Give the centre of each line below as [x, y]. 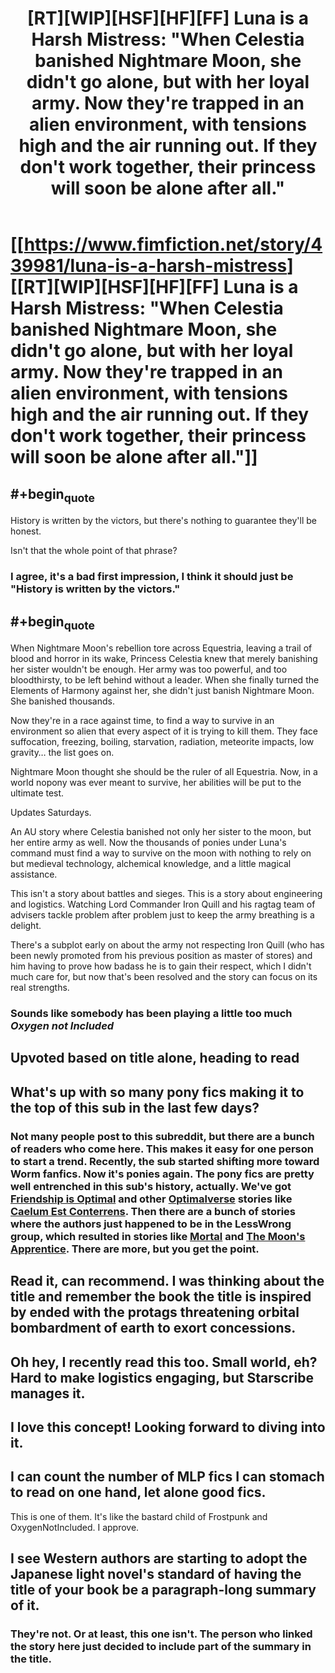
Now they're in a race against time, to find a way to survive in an [142, 721]
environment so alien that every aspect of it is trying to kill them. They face [164, 731]
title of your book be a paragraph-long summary [163, 1590]
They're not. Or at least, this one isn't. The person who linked [161, 1634]
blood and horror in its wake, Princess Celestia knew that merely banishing [164, 659]
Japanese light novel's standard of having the [156, 1574]
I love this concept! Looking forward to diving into [168, 1427]
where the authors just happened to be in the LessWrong [151, 1224]
